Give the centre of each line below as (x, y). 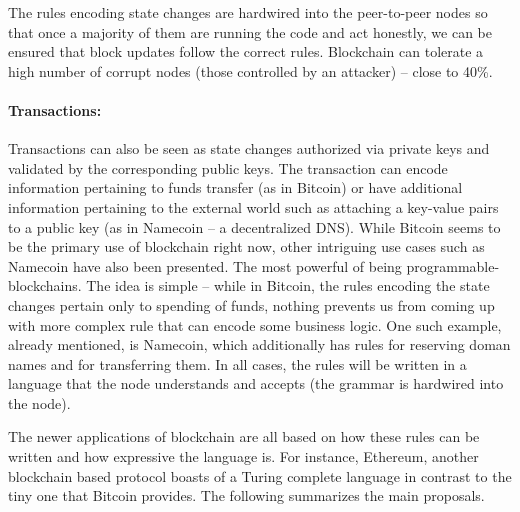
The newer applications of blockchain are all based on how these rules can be (244, 436)
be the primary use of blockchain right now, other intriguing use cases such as (246, 246)
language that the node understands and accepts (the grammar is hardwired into (256, 383)
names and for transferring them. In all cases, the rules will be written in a (237, 363)
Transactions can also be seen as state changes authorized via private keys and (249, 148)
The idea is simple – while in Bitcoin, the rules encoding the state (288, 285)
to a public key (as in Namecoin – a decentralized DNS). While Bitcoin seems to (254, 226)
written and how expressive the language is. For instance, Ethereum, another (243, 456)
